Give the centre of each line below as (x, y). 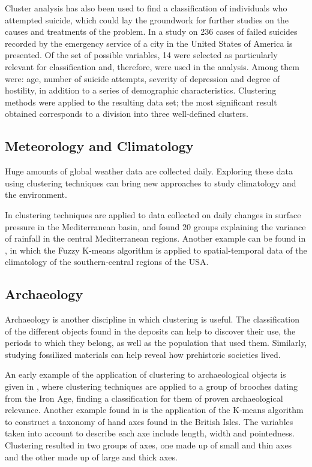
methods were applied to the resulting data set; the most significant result (141, 102)
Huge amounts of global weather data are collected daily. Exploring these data (149, 171)
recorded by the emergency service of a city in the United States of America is (149, 43)
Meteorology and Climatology (99, 146)
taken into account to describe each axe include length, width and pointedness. (150, 433)
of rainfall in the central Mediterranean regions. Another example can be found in (155, 238)
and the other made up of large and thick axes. (91, 457)
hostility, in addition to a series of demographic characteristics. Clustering (141, 90)
